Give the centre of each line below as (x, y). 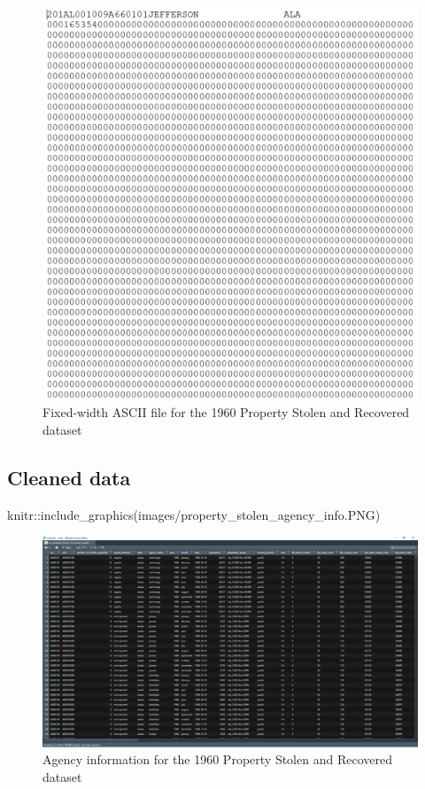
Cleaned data (69, 477)
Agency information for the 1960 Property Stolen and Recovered (217, 759)
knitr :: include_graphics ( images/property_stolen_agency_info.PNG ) (194, 514)
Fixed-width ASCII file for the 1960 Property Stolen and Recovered (226, 412)
